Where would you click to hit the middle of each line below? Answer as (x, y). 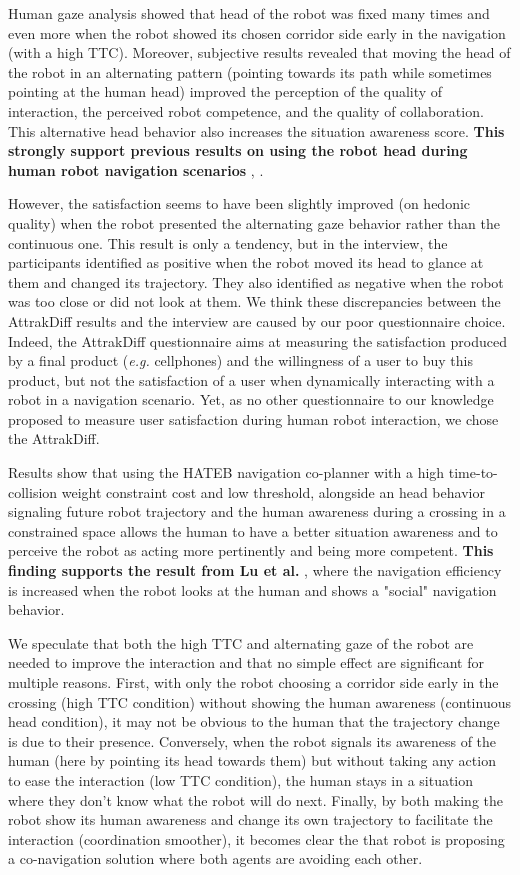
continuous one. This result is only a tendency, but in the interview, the (228, 242)
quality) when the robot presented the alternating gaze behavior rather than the (254, 222)
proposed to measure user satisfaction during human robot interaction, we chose (253, 418)
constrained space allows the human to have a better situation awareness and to (253, 530)
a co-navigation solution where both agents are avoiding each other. (215, 858)
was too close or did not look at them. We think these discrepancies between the (254, 301)
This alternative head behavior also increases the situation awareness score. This (256, 130)
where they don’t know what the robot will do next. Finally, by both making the (255, 799)
